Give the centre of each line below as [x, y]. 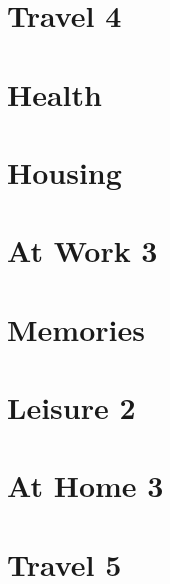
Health [54, 93]
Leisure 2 [71, 407]
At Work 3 [82, 250]
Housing [64, 171]
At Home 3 [85, 485]
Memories [76, 328]
